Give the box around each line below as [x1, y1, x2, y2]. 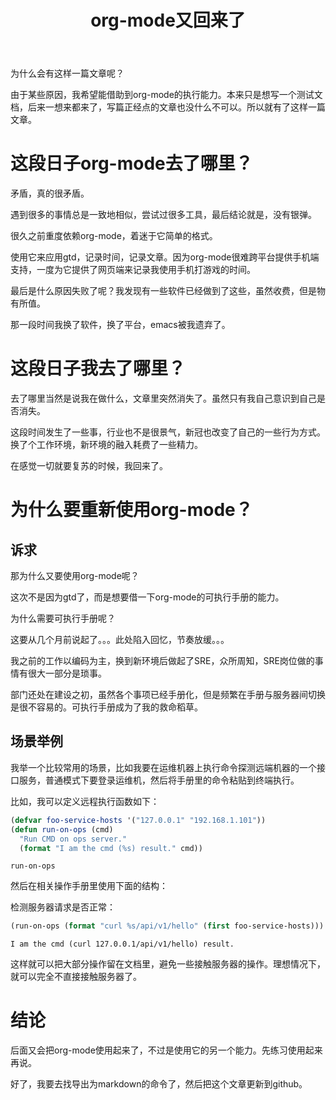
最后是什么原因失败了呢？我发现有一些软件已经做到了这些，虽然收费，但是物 [10, 285, 326, 297]
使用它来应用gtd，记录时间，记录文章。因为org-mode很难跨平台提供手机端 [10, 251, 320, 263]
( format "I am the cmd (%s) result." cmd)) [19, 843, 203, 853]
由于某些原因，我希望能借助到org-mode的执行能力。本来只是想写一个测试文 [10, 89, 323, 101]
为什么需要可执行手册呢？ [10, 612, 116, 625]
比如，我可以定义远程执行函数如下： [10, 795, 160, 807]
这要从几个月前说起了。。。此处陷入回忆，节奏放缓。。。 [10, 634, 230, 646]
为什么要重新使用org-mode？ [10, 499, 253, 521]
